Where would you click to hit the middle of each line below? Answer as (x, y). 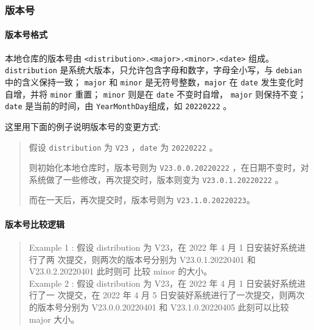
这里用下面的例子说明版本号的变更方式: (83, 126)
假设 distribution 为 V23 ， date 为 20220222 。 (123, 147)
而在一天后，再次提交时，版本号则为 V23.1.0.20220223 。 (142, 200)
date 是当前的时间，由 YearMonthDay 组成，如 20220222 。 (118, 106)
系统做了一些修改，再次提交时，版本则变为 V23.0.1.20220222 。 (156, 179)
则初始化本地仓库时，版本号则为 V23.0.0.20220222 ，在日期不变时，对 (169, 167)
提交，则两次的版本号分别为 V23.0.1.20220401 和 (161, 259)
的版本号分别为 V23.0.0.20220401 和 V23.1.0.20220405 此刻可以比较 (159, 307)
